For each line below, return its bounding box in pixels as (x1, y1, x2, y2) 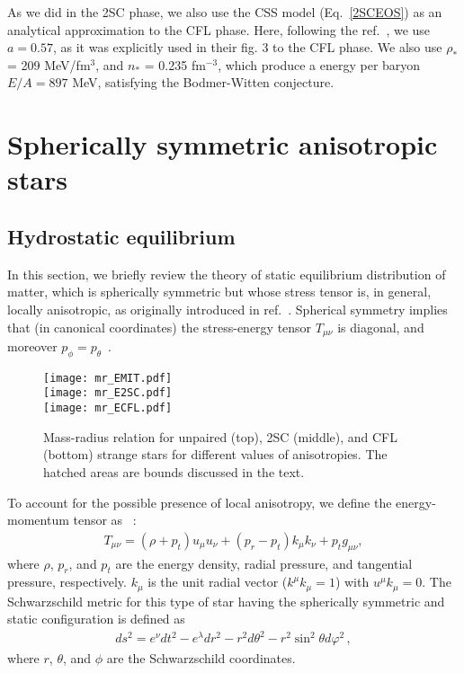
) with (335, 572, 370, 591)
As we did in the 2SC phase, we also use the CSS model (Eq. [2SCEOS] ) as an (7, 3, 442, 21)
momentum (7, 510, 69, 529)
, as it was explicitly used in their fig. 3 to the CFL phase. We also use (52, 38, 442, 57)
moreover (7, 336, 58, 355)
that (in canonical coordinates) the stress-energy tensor (7, 317, 312, 336)
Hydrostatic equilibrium (7, 222, 236, 250)
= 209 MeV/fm (7, 55, 91, 74)
